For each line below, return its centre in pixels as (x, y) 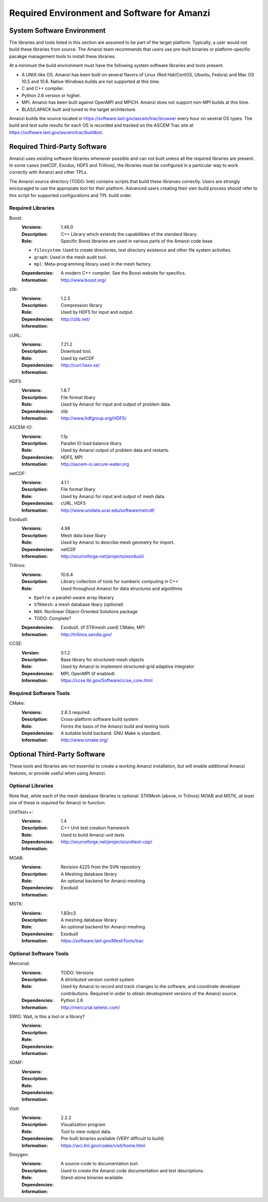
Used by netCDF (78, 358)
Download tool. (76, 351)
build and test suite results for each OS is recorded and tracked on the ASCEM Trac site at (101, 125)
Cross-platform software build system (100, 719)
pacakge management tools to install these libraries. (63, 56)
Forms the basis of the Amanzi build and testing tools (115, 726)
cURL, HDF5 (73, 503)
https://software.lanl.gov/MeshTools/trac (102, 941)
